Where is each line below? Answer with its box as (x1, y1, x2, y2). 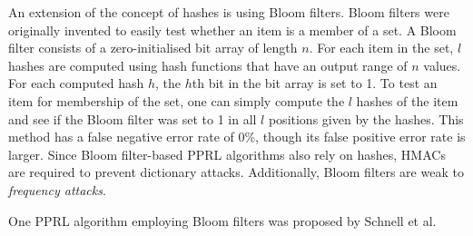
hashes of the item (356, 91, 458, 110)
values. (423, 55, 461, 74)
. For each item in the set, (309, 38, 454, 57)
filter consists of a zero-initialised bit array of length (8, 38, 298, 57)
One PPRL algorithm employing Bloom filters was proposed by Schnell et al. (8, 211, 437, 230)
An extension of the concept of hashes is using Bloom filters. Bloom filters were (8, 3, 449, 21)
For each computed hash (8, 74, 144, 93)
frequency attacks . (8, 180, 106, 199)
